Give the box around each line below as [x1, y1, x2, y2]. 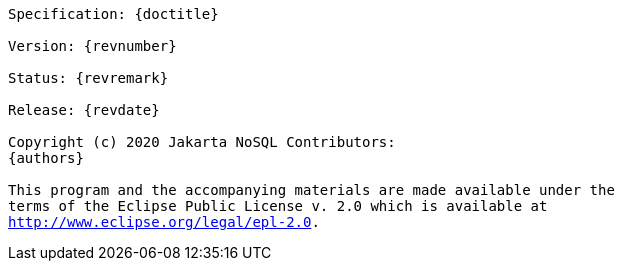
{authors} [8, 150, 84, 166]
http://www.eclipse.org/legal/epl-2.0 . [8, 214, 320, 230]
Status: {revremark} [8, 70, 169, 86]
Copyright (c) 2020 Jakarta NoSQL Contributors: [8, 134, 396, 150]
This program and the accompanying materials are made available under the [8, 182, 615, 198]
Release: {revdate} [8, 102, 160, 118]
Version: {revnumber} [8, 38, 177, 54]
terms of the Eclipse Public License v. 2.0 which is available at [8, 198, 548, 214]
